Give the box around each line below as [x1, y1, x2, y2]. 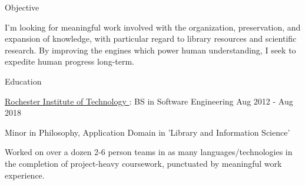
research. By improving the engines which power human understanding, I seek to [5, 43, 296, 56]
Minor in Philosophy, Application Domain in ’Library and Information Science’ [5, 126, 290, 138]
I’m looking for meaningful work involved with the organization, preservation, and [5, 21, 301, 33]
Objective [5, 1, 39, 13]
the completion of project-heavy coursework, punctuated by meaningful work [5, 157, 282, 169]
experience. [5, 169, 45, 181]
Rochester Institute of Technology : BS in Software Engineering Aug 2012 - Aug [5, 95, 293, 107]
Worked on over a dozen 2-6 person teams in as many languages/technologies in [5, 146, 293, 158]
